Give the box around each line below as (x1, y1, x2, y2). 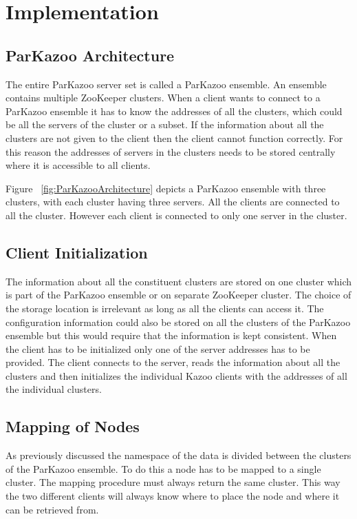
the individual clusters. (6, 382, 102, 396)
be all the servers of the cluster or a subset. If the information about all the (6, 117, 324, 132)
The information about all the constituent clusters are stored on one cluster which (6, 274, 352, 288)
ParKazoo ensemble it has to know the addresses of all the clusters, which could (6, 103, 343, 118)
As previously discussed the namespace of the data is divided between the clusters (6, 448, 351, 462)
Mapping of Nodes (6, 416, 140, 437)
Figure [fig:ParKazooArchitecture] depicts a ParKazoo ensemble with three (6, 181, 326, 195)
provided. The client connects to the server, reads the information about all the (6, 355, 340, 369)
